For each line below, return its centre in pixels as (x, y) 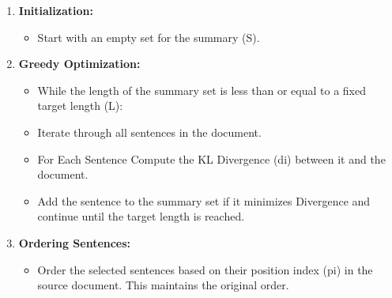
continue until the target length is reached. (141, 216)
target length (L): (80, 106)
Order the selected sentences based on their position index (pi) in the (205, 269)
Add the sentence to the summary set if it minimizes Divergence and (204, 200)
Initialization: (56, 10)
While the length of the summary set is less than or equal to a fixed (202, 90)
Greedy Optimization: (79, 64)
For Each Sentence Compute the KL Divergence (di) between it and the (211, 158)
